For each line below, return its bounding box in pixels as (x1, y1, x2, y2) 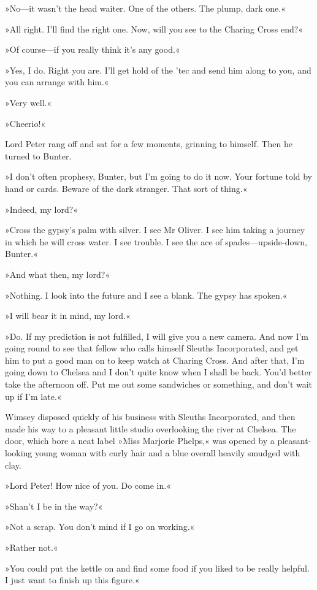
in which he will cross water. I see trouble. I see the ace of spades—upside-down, (5, 235, 307, 248)
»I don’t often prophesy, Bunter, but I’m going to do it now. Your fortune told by (5, 170, 313, 183)
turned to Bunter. (5, 149, 72, 162)
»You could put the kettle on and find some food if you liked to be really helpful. (5, 561, 310, 574)
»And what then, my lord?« (5, 267, 110, 280)
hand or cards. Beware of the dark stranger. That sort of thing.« (5, 182, 248, 194)
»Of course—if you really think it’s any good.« (5, 43, 180, 56)
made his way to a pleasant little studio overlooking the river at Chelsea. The (5, 422, 296, 435)
